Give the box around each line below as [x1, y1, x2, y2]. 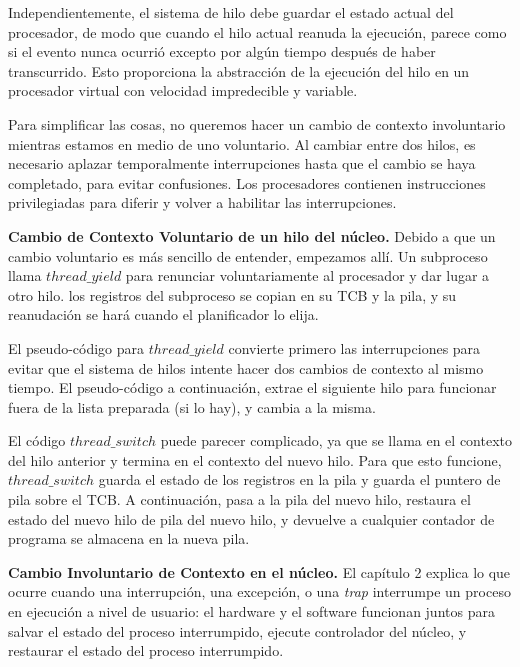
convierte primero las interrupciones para [228, 337, 481, 358]
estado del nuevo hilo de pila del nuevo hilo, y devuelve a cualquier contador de [8, 508, 495, 529]
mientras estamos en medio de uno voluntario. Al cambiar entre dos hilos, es [8, 133, 476, 154]
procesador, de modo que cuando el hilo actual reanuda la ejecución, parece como [8, 21, 507, 42]
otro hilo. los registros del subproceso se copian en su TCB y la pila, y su [8, 284, 457, 305]
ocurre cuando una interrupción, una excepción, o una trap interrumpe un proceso [8, 581, 511, 602]
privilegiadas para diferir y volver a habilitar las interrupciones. [8, 192, 397, 213]
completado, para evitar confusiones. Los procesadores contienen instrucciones [8, 172, 486, 193]
